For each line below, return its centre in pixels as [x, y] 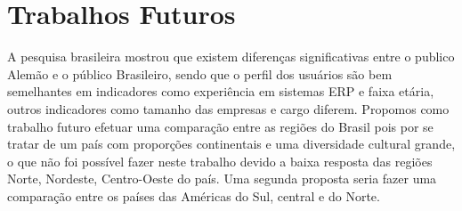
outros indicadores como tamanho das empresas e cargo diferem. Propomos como [228, 108]
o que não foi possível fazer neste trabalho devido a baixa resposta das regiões [220, 161]
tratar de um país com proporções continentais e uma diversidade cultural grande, [231, 144]
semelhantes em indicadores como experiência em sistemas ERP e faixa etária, [221, 91]
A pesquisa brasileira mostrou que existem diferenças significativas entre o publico [231, 57]
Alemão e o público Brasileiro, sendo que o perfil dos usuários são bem [200, 73]
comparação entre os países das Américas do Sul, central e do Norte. [194, 195]
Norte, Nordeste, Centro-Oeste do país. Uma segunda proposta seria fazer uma [222, 179]
